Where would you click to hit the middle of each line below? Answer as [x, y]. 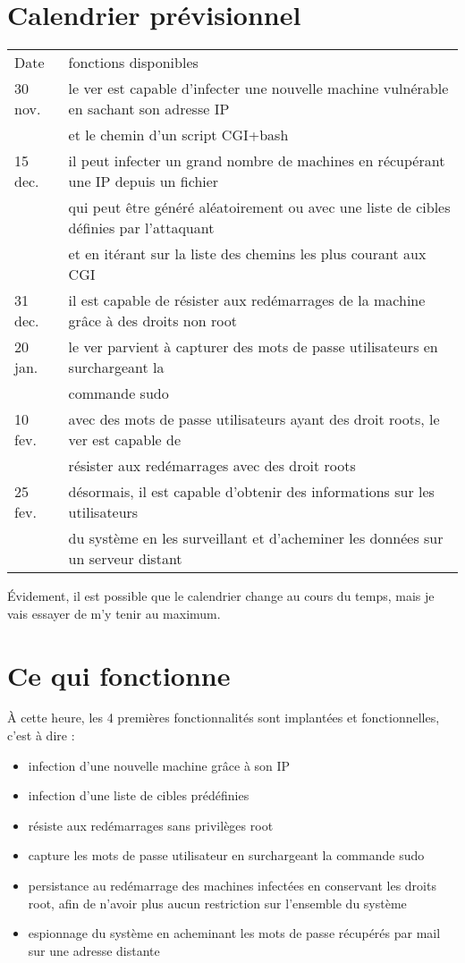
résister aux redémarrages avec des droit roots [212, 466]
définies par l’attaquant [141, 228]
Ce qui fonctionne [119, 675]
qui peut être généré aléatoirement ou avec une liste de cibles [259, 207]
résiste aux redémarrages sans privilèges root [151, 825]
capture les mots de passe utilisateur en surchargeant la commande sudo [226, 855]
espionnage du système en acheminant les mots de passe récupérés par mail [234, 933]
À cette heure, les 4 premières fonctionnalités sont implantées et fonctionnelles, [224, 718]
